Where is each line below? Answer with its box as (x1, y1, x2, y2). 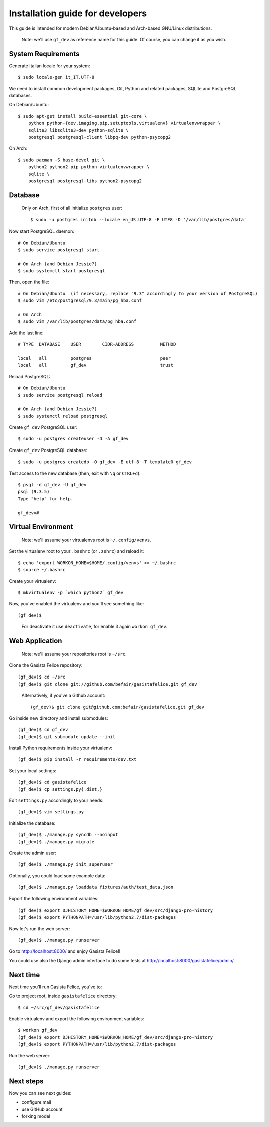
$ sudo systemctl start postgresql (18, 268, 105, 274)
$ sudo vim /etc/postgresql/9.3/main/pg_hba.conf (18, 298, 142, 303)
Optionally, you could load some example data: (9, 872, 106, 879)
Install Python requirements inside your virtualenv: (9, 745, 112, 751)
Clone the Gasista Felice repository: (9, 662, 83, 668)
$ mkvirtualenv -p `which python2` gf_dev (18, 589, 124, 595)
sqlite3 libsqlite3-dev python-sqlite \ (28, 127, 129, 133)
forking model (21, 1113, 51, 1119)
